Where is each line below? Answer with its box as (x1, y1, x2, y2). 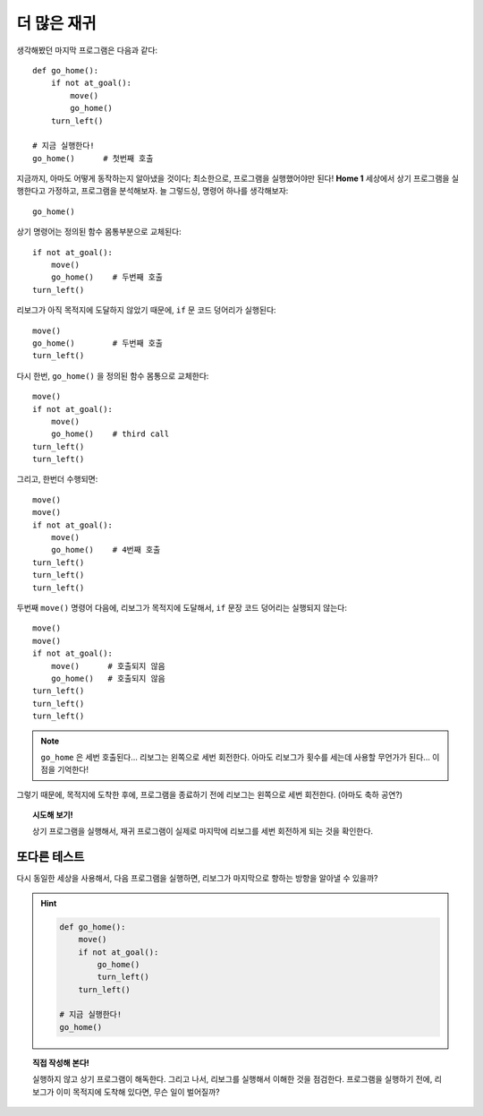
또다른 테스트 (16, 849, 85, 864)
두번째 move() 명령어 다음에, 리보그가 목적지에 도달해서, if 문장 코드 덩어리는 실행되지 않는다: (16, 603, 348, 613)
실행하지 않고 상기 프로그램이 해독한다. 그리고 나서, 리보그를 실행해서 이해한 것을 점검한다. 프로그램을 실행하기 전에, (32, 1074, 433, 1085)
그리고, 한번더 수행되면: (16, 474, 98, 485)
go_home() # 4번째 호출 (50, 545, 161, 555)
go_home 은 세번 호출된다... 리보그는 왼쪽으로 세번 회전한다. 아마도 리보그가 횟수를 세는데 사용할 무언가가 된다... (40, 751, 431, 762)
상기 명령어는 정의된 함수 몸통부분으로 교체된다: (16, 227, 182, 237)
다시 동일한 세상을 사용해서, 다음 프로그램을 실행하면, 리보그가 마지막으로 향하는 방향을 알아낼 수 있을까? (16, 873, 379, 884)
